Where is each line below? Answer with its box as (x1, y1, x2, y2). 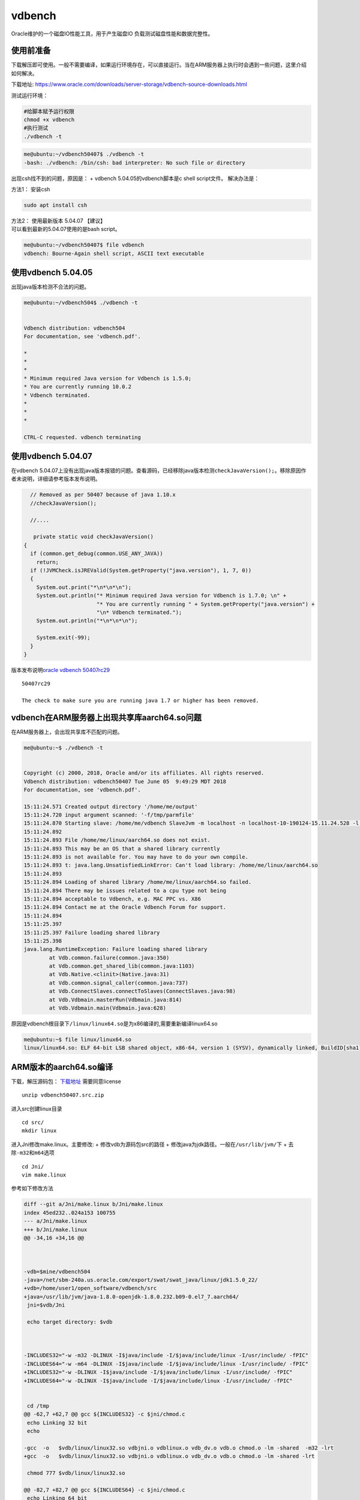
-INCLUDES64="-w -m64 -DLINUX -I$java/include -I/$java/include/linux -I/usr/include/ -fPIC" (23, 1360, 309, 1367)
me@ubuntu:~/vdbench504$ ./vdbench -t (23, 299, 138, 306)
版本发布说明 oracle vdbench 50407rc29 (11, 666, 110, 673)
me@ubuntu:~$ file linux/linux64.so (23, 1036, 132, 1043)
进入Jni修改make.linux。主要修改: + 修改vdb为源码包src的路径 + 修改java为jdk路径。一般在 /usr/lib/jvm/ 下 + (11, 1141, 287, 1148)
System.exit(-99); (36, 634, 91, 641)
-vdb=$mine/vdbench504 (23, 1268, 91, 1275)
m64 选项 (34, 1149, 55, 1156)
